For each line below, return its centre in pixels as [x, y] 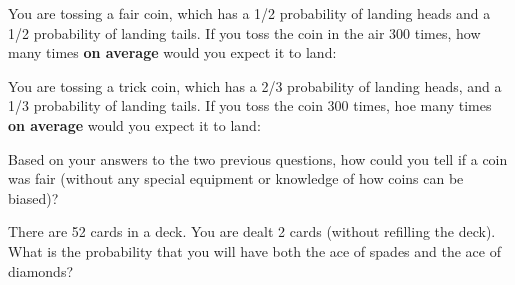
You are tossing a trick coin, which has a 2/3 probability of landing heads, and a [255, 85]
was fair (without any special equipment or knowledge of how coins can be [236, 178]
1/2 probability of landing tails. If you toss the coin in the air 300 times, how [244, 32]
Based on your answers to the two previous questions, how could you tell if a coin [258, 158]
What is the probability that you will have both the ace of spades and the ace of [254, 250]
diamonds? [41, 270]
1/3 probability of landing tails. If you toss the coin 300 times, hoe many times [250, 105]
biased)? [33, 197]
